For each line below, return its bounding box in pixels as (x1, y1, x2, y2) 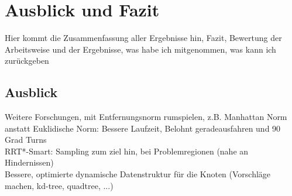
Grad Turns (5, 133, 47, 146)
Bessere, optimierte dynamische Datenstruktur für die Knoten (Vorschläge (5, 168, 271, 180)
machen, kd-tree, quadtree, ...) (5, 179, 114, 191)
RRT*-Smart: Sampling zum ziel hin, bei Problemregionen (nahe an (5, 145, 249, 157)
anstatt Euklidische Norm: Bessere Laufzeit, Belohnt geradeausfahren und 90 (5, 122, 281, 134)
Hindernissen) (5, 156, 54, 169)
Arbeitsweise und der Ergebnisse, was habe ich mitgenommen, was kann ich (5, 43, 276, 55)
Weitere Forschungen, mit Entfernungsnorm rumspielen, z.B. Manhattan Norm (5, 111, 287, 123)
